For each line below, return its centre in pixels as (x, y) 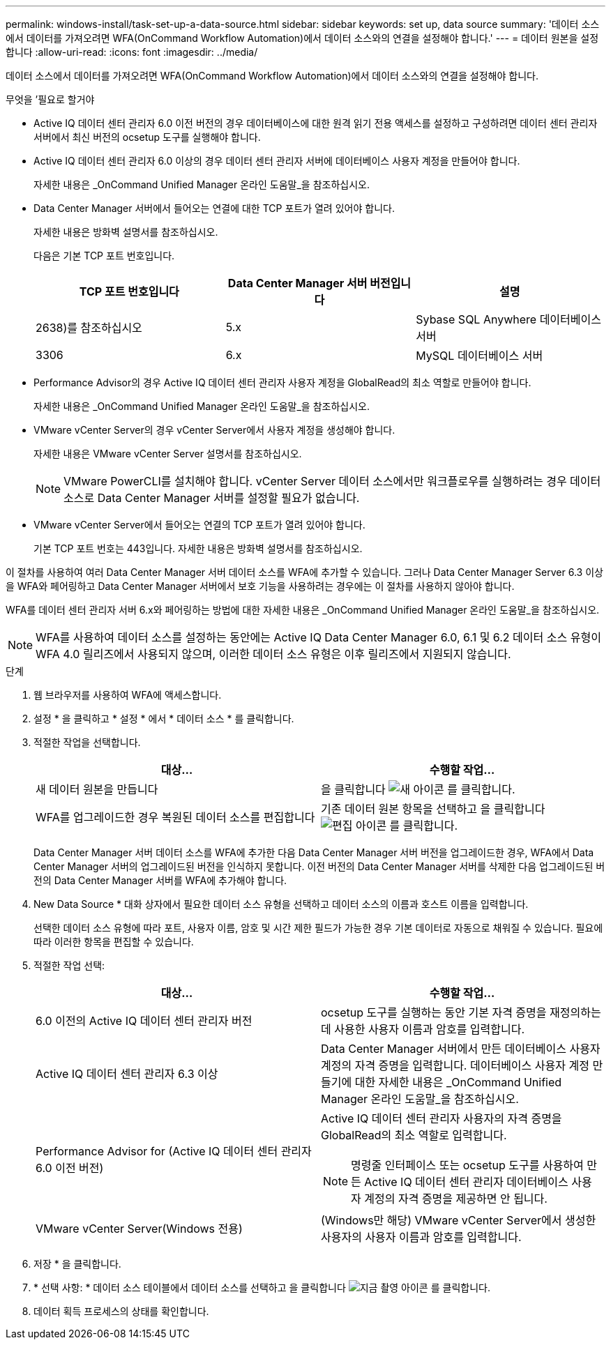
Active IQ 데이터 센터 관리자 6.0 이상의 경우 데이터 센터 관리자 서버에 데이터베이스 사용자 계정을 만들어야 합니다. (277, 161)
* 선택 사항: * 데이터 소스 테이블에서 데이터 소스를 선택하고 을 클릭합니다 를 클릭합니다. (262, 1287)
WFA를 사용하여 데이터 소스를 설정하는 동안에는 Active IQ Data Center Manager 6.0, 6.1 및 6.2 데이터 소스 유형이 (318, 637)
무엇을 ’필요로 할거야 (50, 99)
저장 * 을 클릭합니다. (77, 1264)
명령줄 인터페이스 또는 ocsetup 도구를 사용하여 (467, 1165)
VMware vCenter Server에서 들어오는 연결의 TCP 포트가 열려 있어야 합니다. (199, 525)
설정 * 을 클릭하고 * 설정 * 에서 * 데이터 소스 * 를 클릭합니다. (164, 719)
